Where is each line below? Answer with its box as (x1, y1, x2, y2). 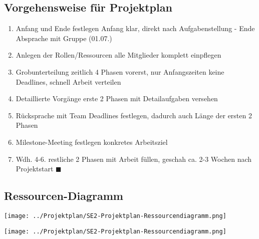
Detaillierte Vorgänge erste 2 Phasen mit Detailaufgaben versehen (16, 93, 218, 104)
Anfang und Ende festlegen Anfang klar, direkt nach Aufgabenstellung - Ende (16, 23, 255, 34)
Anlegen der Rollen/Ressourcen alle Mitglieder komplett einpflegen (16, 50, 221, 60)
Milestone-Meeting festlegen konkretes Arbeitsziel (16, 136, 168, 147)
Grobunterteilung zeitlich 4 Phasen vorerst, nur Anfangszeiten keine (16, 66, 224, 77)
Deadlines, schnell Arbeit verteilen (16, 76, 121, 87)
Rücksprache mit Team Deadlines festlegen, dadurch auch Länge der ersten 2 (16, 110, 252, 120)
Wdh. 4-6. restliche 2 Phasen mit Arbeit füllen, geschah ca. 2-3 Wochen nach (16, 153, 252, 164)
